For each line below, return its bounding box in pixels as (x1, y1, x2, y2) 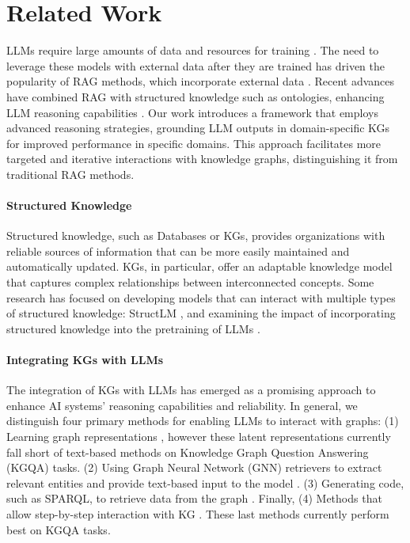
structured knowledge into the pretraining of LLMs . (6, 320, 260, 336)
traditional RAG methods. (6, 165, 135, 182)
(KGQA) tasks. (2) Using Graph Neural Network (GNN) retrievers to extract (6, 459, 382, 476)
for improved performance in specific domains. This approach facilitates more (6, 135, 382, 151)
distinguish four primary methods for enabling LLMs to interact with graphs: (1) (6, 412, 399, 429)
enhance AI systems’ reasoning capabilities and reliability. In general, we (6, 397, 358, 413)
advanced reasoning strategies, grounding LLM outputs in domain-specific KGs (6, 120, 390, 136)
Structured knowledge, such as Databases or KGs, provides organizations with (6, 227, 385, 244)
